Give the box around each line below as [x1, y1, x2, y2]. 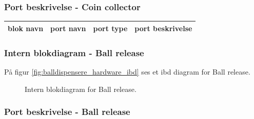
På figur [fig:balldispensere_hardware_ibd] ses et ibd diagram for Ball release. [4, 66, 250, 77]
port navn [50, 22, 86, 33]
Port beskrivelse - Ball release [4, 105, 130, 118]
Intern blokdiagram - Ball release [4, 46, 144, 59]
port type [93, 22, 128, 33]
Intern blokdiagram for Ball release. [25, 83, 136, 94]
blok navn [8, 22, 44, 33]
